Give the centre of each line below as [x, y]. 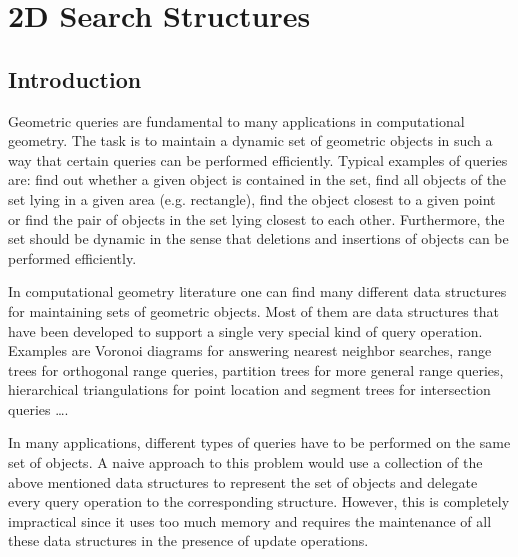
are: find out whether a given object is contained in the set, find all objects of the [257, 179]
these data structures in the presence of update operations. [188, 540]
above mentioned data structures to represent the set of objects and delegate [243, 481]
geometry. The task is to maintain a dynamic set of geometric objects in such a [250, 140]
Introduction [75, 78]
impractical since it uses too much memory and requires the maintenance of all [250, 520]
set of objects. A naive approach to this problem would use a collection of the [245, 462]
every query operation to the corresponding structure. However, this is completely [259, 501]
